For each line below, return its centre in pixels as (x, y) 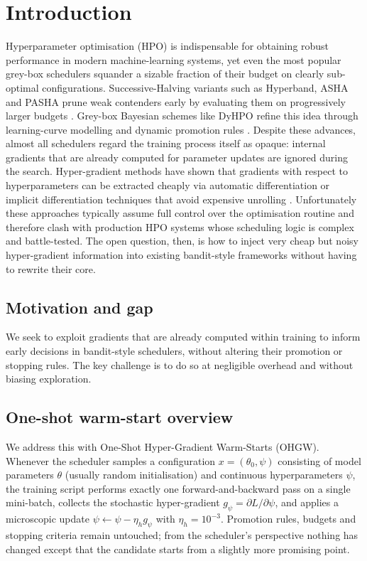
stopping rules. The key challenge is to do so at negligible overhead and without (180, 364)
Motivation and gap (80, 307)
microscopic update (48, 519)
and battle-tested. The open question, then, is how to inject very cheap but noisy (182, 241)
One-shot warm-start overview (120, 417)
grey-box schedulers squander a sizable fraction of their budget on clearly (165, 74)
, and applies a (307, 502)
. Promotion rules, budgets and (288, 519)
